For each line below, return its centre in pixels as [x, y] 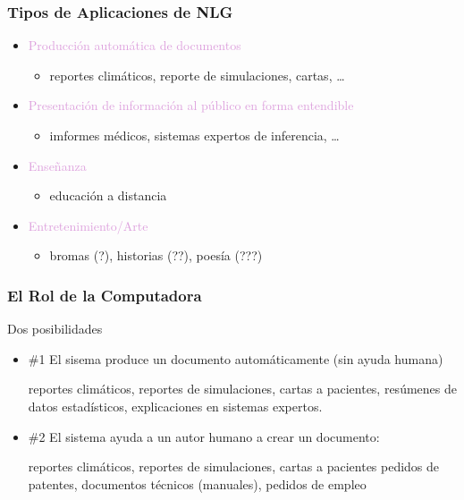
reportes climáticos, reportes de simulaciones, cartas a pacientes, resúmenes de [242, 389]
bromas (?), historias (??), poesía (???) [156, 255]
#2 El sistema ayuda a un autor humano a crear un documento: [204, 436]
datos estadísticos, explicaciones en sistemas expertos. [175, 406]
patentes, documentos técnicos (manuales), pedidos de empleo [197, 483]
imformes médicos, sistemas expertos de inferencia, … [194, 135]
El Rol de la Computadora [105, 295]
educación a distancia [108, 195]
